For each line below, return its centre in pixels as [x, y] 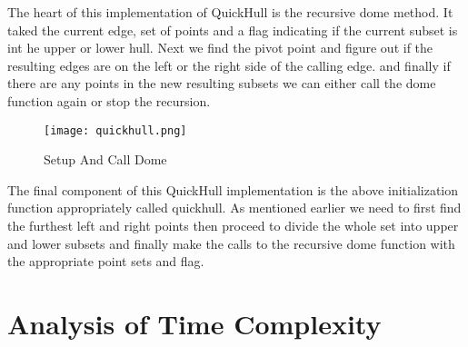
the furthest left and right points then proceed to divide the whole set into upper [233, 225]
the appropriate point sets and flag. [106, 261]
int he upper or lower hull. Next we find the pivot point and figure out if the [220, 48]
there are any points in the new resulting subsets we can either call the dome [222, 83]
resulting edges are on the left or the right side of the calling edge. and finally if [229, 65]
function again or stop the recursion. [109, 100]
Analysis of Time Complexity [194, 323]
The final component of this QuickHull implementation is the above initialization [233, 189]
